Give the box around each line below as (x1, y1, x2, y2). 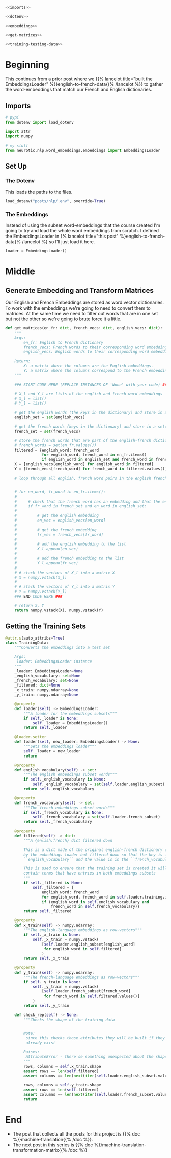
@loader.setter (14, 735, 47, 740)
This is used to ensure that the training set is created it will (23, 866, 167, 871)
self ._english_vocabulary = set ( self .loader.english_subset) (32, 782, 165, 787)
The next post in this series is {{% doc (12, 1142, 93, 1148)
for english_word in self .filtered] (44, 947, 122, 952)
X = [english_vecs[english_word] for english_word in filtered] (14, 462, 154, 467)
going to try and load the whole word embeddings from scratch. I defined (5, 228, 159, 234)
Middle (5, 266, 36, 277)
